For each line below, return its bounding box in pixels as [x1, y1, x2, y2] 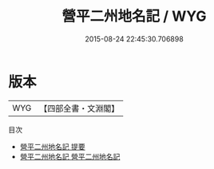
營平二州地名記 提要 [19, 141, 85, 151]
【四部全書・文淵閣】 [39, 103, 120, 114]
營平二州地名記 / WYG [61, 7, 207, 26]
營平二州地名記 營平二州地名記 [19, 151, 121, 161]
